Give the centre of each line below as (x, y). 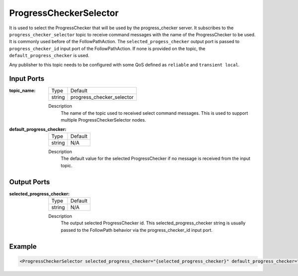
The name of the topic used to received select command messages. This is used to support (154, 113)
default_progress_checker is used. (49, 56)
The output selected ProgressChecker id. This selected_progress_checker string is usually (153, 223)
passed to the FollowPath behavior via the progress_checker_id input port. (137, 230)
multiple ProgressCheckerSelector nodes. (104, 120)
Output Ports (30, 182)
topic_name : (22, 91)
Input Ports (27, 79)
